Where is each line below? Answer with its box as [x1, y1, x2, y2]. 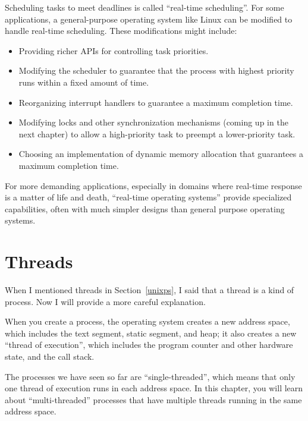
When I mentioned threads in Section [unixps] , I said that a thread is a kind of [5, 284, 294, 296]
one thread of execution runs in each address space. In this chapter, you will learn [5, 382, 303, 394]
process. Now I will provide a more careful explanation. [5, 295, 206, 307]
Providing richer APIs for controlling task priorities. [18, 44, 209, 56]
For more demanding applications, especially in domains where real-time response [5, 179, 302, 191]
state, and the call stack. [5, 350, 95, 362]
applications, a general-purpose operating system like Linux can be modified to [5, 12, 293, 25]
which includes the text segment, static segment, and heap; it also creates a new [5, 326, 297, 339]
